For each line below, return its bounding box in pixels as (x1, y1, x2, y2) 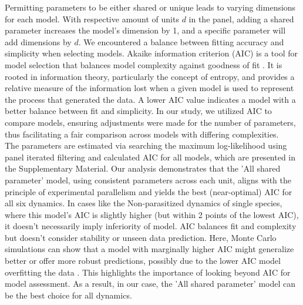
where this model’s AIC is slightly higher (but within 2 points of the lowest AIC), (5, 208, 299, 220)
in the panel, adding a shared (188, 12, 294, 25)
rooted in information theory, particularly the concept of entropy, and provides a (5, 70, 295, 82)
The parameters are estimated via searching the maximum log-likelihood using (5, 139, 287, 152)
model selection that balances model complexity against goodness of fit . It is (5, 58, 282, 71)
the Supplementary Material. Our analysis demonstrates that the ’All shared (5, 162, 281, 175)
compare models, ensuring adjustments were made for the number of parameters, (5, 116, 296, 128)
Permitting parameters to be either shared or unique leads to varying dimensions (5, 1, 296, 13)
